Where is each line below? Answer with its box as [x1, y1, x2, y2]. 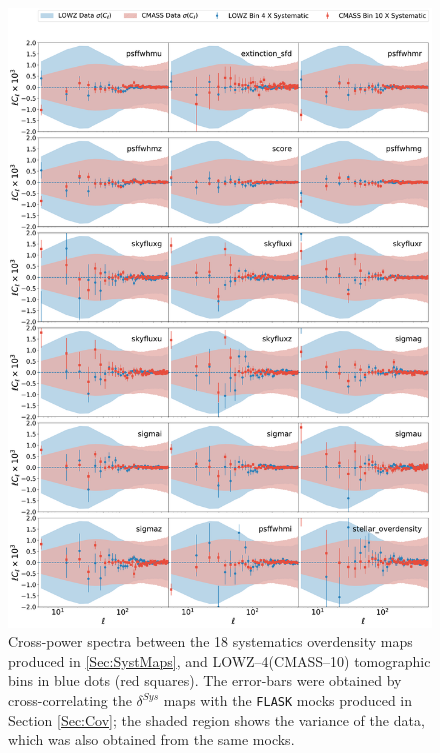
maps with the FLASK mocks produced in [163, 690, 413, 711]
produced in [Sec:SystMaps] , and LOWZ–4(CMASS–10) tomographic [8, 650, 431, 671]
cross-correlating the [8, 690, 132, 711]
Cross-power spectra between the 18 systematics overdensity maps [8, 631, 413, 652]
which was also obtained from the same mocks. [8, 729, 295, 750]
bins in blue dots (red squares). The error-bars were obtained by [8, 670, 402, 691]
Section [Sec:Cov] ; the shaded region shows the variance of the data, [8, 709, 425, 730]
